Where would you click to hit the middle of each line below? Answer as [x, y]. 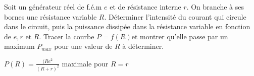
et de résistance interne [145, 7]
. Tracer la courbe [67, 36]
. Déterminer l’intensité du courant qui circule [175, 16]
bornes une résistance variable [50, 16]
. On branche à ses [215, 7]
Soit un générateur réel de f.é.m [53, 7]
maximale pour [85, 63]
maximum [19, 46]
